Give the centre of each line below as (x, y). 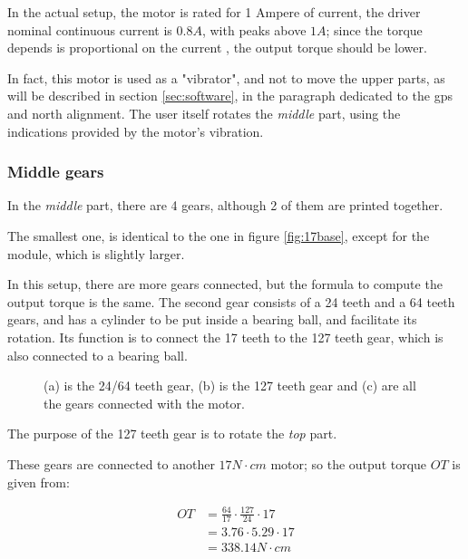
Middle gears (56, 172)
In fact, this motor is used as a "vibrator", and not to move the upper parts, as (226, 77)
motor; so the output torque (349, 463)
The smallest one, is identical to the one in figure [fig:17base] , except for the (219, 235)
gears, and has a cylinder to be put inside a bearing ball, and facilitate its (212, 319)
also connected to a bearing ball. (97, 355)
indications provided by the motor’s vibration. (136, 131)
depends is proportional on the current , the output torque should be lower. (217, 48)
